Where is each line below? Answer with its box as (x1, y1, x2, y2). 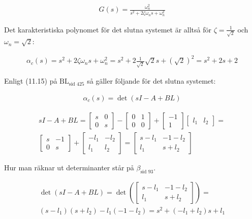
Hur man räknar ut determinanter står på (4, 162, 134, 172)
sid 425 (69, 81, 84, 87)
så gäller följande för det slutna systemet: (87, 76, 216, 86)
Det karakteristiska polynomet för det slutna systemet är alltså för (4, 24, 212, 34)
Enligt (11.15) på (4, 76, 57, 86)
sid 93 (140, 169, 153, 174)
